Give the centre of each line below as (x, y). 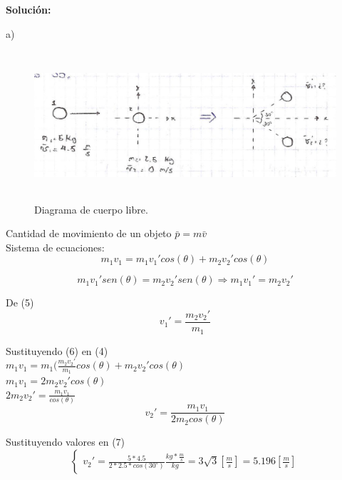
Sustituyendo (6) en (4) (57, 350)
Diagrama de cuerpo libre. (91, 209)
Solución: (28, 9)
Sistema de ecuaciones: (55, 247)
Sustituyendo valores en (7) (66, 442)
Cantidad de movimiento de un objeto (89, 233)
